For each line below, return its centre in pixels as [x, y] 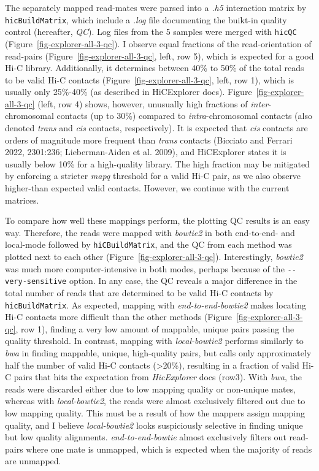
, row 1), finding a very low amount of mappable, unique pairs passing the [155, 328]
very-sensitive [36, 282]
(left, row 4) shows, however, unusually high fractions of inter [153, 103]
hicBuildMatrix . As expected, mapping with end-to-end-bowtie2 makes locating [156, 304]
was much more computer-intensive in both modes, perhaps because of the [145, 268]
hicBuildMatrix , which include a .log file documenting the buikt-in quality [146, 19]
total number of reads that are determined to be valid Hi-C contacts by [139, 292]
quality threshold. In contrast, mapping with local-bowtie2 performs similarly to [154, 341]
